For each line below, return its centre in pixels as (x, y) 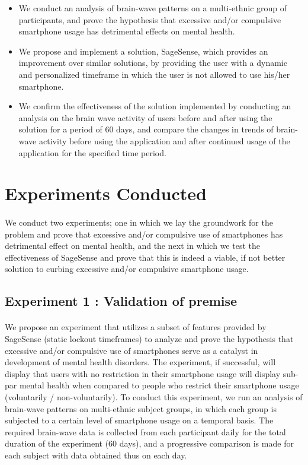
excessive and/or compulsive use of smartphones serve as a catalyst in (131, 350)
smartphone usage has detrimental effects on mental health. (127, 31)
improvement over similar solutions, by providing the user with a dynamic (153, 63)
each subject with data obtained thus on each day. (96, 455)
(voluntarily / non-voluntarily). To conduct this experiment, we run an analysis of (154, 397)
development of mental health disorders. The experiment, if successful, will (140, 362)
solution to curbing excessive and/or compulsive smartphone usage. (127, 269)
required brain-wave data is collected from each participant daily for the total (145, 431)
